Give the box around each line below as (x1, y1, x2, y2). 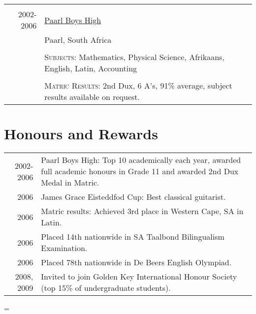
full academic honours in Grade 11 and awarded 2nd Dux (41, 165, 239, 177)
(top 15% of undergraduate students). (41, 282, 171, 294)
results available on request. (44, 91, 140, 102)
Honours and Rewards (4, 124, 158, 144)
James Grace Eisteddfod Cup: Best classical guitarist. (41, 191, 226, 203)
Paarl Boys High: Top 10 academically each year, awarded (41, 154, 241, 166)
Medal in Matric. (41, 177, 99, 188)
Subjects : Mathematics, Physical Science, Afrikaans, (44, 51, 224, 63)
